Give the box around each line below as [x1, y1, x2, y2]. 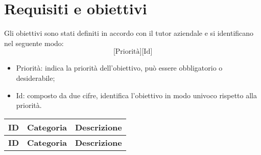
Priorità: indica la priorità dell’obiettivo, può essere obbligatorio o [16, 62, 223, 73]
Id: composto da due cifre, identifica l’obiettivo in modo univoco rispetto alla [16, 90, 257, 100]
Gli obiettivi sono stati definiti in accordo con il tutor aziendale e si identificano [4, 28, 254, 38]
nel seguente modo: [4, 37, 64, 48]
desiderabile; [16, 72, 55, 83]
